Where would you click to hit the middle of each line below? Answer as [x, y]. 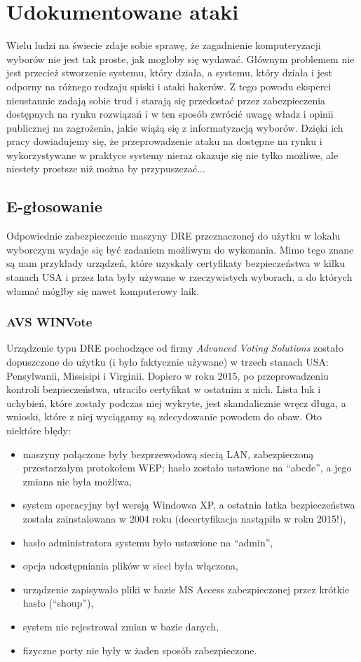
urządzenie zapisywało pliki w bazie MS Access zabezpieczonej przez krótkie [186, 589]
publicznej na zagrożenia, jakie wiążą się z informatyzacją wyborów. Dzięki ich [175, 127]
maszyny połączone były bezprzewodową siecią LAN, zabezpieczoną [168, 454]
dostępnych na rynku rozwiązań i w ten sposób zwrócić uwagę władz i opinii [170, 114]
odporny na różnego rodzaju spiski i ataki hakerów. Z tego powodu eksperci [169, 86]
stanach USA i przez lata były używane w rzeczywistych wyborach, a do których [179, 277]
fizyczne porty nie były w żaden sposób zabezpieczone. [140, 650]
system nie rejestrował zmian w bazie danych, [121, 626]
